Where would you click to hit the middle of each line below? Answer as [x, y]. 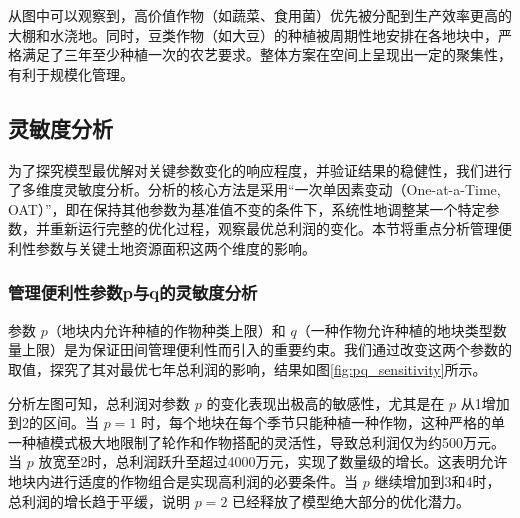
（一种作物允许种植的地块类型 [394, 329]
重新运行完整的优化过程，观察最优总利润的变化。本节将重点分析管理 [273, 228]
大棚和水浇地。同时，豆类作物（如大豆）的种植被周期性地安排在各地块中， [253, 34]
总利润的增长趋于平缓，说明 [99, 500]
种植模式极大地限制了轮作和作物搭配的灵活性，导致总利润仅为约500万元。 [263, 441]
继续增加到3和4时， [437, 480]
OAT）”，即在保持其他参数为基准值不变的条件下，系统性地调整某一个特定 [247, 208]
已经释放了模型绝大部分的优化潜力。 [351, 500]
